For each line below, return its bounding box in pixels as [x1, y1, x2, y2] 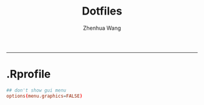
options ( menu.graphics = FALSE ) [6, 93, 83, 99]
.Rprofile [6, 67, 51, 81]
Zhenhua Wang [83, 24, 121, 32]
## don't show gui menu [6, 87, 67, 93]
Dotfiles [81, 4, 123, 18]
